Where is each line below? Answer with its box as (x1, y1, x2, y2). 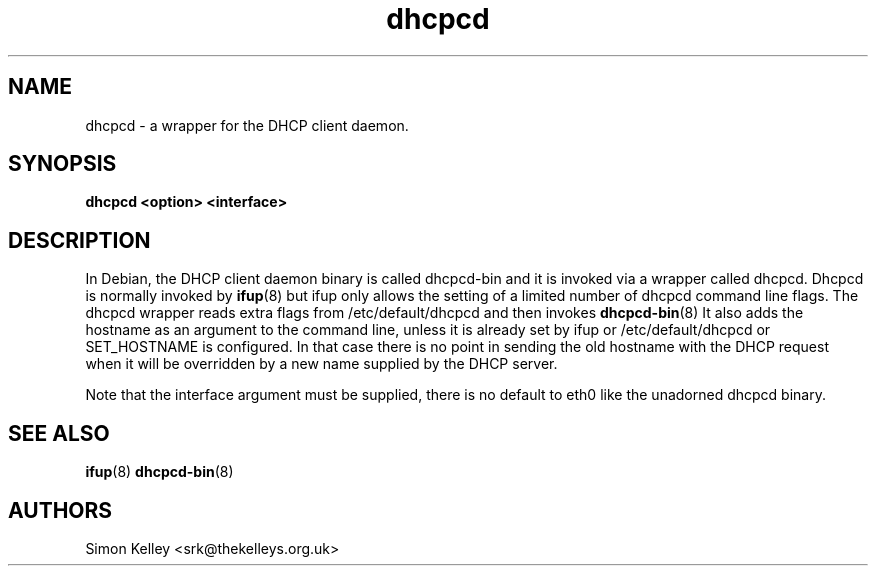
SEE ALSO (8, 420, 110, 446)
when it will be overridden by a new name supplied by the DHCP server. (85, 355, 558, 373)
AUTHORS (8, 497, 113, 523)
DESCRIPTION (8, 227, 151, 253)
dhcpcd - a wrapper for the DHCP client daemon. (85, 116, 409, 134)
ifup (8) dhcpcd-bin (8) (85, 463, 234, 481)
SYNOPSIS (8, 151, 117, 177)
